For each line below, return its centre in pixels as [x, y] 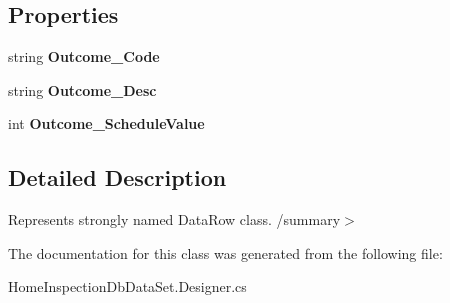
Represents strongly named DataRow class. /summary [174, 219]
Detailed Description [117, 177]
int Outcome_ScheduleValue [106, 123]
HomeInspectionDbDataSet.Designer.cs [127, 286]
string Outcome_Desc [82, 89]
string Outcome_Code [84, 56]
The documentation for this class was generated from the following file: [225, 252]
